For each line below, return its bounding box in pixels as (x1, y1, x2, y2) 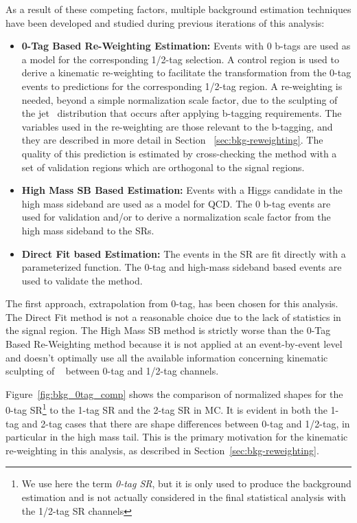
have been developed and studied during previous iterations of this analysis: (5, 15, 325, 30)
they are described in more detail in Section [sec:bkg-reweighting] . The (21, 133, 323, 147)
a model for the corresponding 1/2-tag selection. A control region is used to (21, 52, 339, 66)
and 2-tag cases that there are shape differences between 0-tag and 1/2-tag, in (22, 416, 350, 430)
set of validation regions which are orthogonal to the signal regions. (21, 159, 305, 174)
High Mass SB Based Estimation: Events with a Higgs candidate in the (21, 183, 343, 197)
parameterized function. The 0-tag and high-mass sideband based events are (21, 260, 342, 274)
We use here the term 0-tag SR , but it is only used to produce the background (21, 476, 352, 491)
